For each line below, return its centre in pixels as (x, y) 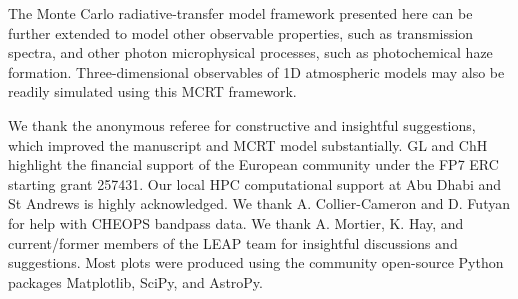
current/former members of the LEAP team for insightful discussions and (233, 242)
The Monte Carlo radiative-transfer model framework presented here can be (240, 13)
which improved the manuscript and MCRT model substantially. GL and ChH (248, 144)
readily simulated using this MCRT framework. (152, 91)
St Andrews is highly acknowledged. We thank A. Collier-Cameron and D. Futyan (259, 203)
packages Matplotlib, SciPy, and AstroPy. (135, 281)
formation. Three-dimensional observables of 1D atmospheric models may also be (256, 71)
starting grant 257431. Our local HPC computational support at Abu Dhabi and (255, 183)
